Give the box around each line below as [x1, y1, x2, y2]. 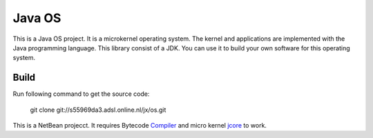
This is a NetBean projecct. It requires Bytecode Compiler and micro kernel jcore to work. [12, 121, 267, 130]
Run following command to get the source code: [12, 90, 150, 98]
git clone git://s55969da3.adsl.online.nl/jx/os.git [30, 106, 166, 114]
